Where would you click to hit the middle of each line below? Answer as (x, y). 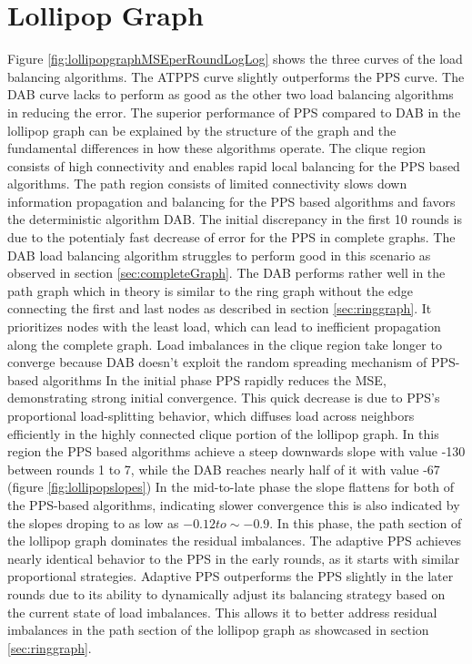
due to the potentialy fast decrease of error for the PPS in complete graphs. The (231, 237)
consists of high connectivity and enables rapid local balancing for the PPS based (234, 165)
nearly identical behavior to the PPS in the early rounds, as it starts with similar (234, 558)
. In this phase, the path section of (366, 522)
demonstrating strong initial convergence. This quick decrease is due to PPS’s (224, 398)
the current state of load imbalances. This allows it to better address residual (222, 612)
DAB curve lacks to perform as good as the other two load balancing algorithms (231, 94)
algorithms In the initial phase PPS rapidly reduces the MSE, (214, 379)
